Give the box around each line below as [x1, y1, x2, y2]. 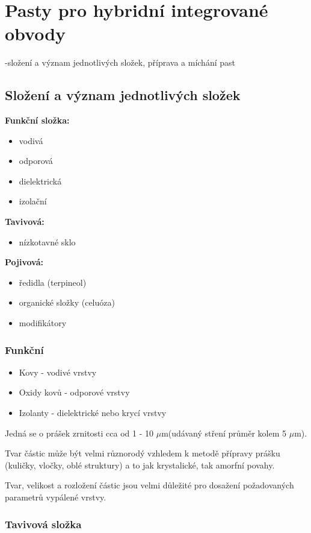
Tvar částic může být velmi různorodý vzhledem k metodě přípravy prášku [5, 447, 280, 459]
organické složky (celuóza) [19, 296, 115, 309]
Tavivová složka [5, 516, 82, 531]
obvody [5, 21, 66, 46]
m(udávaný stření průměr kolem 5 [161, 426, 286, 439]
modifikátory [19, 317, 67, 329]
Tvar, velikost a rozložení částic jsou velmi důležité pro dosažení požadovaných [5, 479, 294, 491]
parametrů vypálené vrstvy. [5, 491, 106, 503]
